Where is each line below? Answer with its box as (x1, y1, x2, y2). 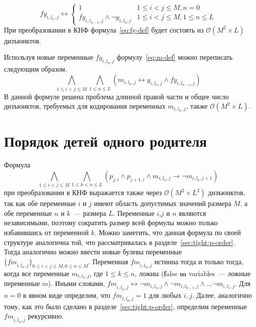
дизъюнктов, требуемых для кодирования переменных (4, 101, 166, 111)
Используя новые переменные (4, 52, 93, 62)
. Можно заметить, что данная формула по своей (94, 227, 241, 237)
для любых (148, 289, 182, 300)
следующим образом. (4, 63, 67, 74)
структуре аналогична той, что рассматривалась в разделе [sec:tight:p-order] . (4, 237, 235, 247)
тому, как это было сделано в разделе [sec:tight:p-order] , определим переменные (4, 301, 247, 311)
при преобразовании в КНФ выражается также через (4, 187, 162, 198)
